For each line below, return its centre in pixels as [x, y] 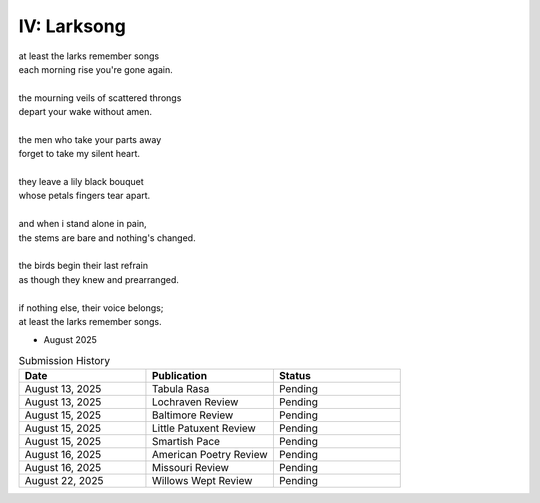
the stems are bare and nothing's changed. [107, 237]
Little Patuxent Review [204, 428]
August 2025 [70, 340]
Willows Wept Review [202, 481]
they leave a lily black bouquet [81, 182]
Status [295, 376]
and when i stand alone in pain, [82, 224]
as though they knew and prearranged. [98, 279]
